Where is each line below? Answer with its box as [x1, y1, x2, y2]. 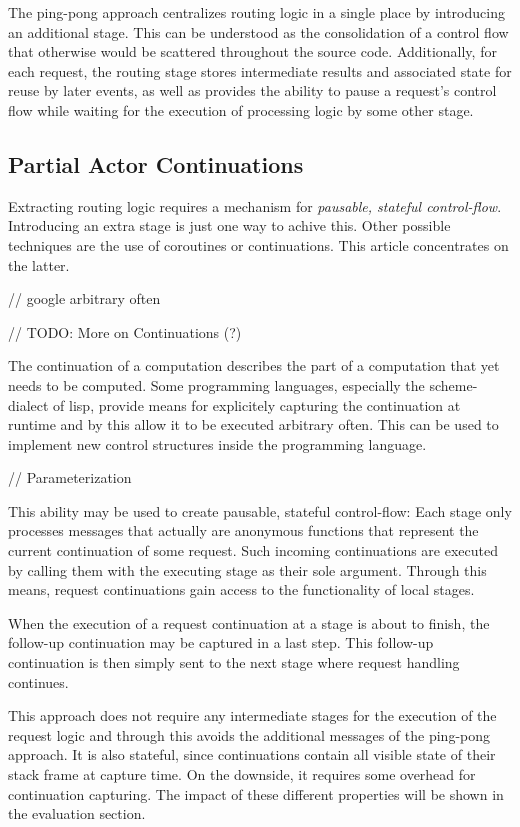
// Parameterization [8, 467, 132, 488]
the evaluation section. [8, 803, 146, 824]
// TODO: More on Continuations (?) [8, 321, 242, 342]
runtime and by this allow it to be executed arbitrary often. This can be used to [8, 414, 499, 435]
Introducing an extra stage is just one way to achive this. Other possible [8, 215, 451, 236]
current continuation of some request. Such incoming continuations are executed [8, 540, 498, 561]
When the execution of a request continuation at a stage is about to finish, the [8, 612, 490, 633]
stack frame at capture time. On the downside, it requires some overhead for [8, 764, 476, 785]
